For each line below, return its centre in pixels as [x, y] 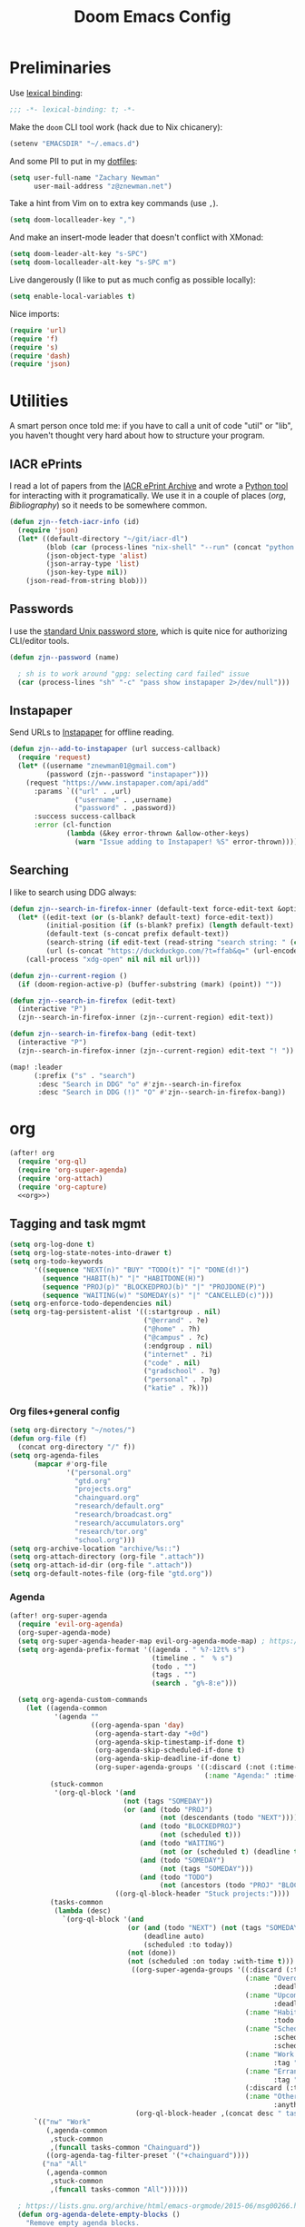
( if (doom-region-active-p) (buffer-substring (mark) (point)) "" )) [150, 984]
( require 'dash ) [40, 356]
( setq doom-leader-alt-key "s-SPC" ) [79, 254]
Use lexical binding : [46, 93]
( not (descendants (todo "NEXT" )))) [229, 1818]
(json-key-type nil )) [87, 573]
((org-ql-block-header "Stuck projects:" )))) [202, 1894]
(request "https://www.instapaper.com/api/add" [117, 783]
